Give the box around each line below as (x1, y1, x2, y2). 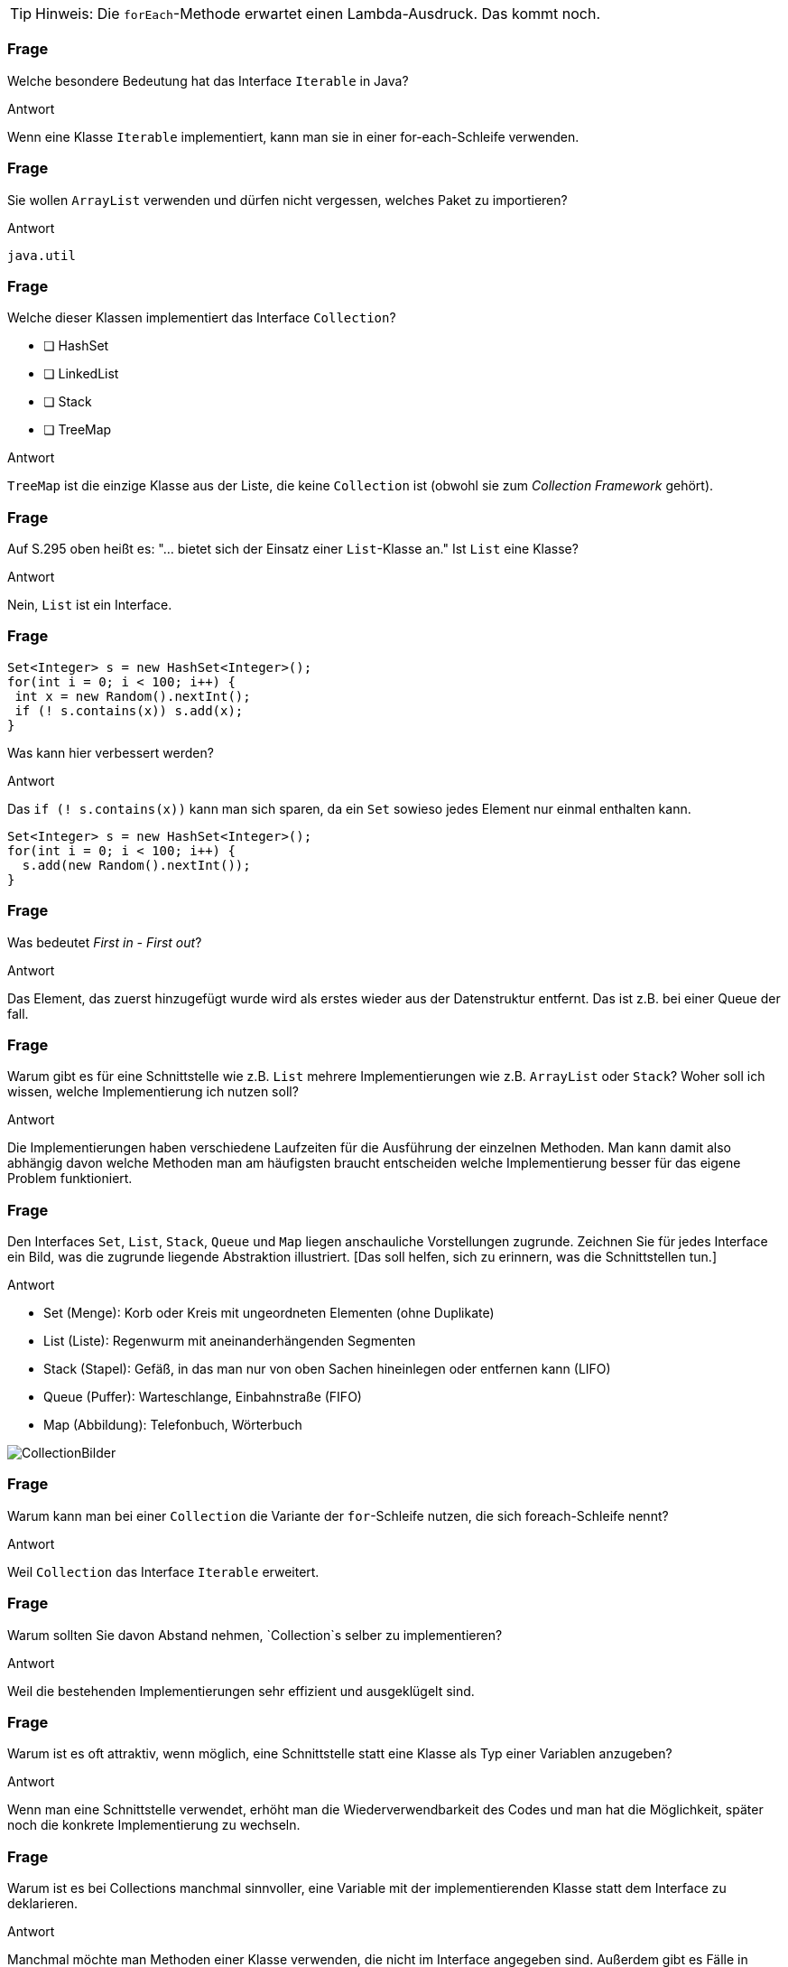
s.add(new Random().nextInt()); (22, 857, 251, 872)
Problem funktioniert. (7, 1170, 133, 1187)
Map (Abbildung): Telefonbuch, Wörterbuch (43, 1417, 302, 1432)
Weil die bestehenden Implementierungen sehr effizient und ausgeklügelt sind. (7, 1683, 475, 1699)
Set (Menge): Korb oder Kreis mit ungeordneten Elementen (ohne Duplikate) (43, 1305, 495, 1320)
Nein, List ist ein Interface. (7, 597, 172, 612)
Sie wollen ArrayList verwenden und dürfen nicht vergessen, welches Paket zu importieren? (7, 191, 568, 208)
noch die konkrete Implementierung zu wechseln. (7, 1817, 301, 1833)
